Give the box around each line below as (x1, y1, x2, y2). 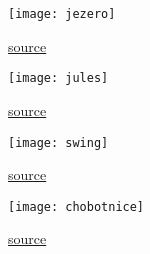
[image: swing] (8, 135, 109, 150)
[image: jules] (8, 71, 109, 86)
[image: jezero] (8, 7, 116, 21)
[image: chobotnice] (8, 199, 145, 214)
